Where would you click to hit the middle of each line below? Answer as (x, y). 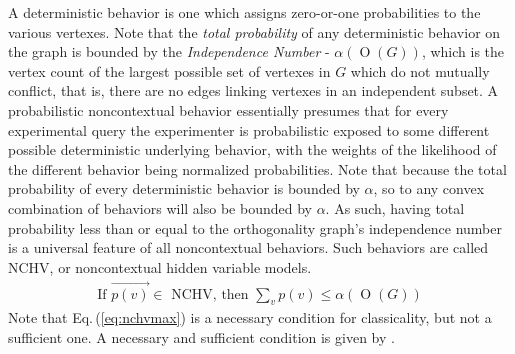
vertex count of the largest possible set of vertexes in (169, 70)
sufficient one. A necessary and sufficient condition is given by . (201, 336)
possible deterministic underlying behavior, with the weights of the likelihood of (252, 149)
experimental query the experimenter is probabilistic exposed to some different (249, 129)
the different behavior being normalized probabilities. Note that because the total (257, 168)
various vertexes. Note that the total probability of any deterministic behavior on (254, 31)
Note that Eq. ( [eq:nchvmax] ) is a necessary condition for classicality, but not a (250, 317)
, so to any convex (429, 188)
